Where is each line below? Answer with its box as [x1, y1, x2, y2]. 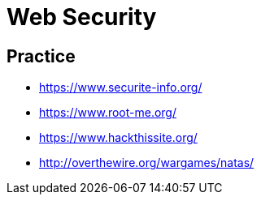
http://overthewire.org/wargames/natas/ [39, 156, 254, 170]
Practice [7, 45, 76, 66]
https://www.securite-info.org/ [39, 80, 202, 95]
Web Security [7, 3, 157, 31]
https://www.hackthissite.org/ [39, 130, 198, 145]
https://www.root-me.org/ [39, 105, 176, 120]
